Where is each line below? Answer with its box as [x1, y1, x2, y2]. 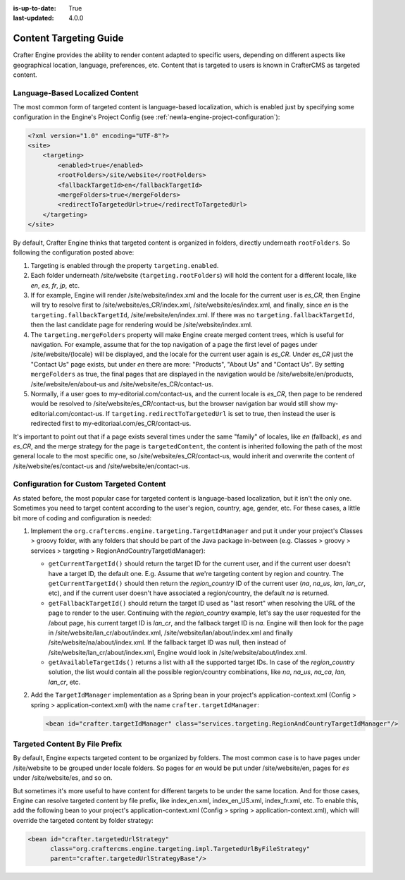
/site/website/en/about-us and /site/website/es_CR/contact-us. [30, 379, 214, 388]
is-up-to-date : [13, 4, 56, 12]
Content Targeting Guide [13, 32, 124, 44]
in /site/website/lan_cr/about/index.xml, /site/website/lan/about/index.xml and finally [48, 628, 294, 637]
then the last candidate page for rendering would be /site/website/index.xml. [30, 321, 253, 329]
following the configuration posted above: [13, 248, 135, 257]
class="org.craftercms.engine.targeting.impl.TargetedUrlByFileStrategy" [50, 845, 311, 853]
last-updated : [13, 14, 54, 23]
